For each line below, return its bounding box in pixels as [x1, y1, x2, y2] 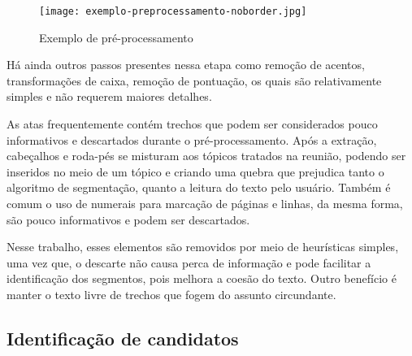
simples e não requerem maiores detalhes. [7, 88, 212, 105]
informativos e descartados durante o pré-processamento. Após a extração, [7, 131, 377, 148]
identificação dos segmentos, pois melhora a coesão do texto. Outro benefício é [7, 270, 397, 287]
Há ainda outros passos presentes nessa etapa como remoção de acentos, [7, 56, 365, 73]
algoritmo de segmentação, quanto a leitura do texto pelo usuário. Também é [7, 179, 391, 196]
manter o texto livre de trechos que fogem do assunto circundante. [7, 285, 336, 302]
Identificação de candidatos [7, 325, 239, 350]
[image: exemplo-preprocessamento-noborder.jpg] [39, 6, 307, 17]
